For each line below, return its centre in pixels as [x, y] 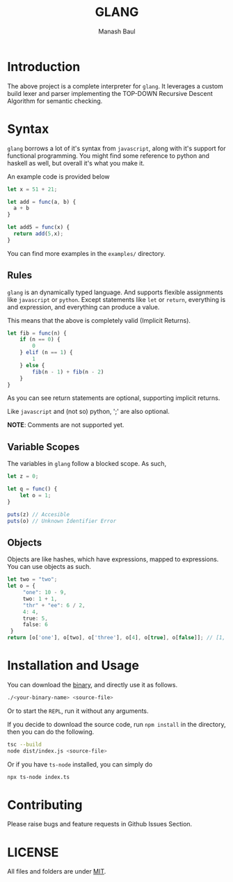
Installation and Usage [73, 666]
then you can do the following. [51, 732]
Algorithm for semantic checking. [55, 101]
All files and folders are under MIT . [57, 872]
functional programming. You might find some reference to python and [109, 155]
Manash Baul [117, 31]
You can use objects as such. [49, 567]
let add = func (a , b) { [42, 202]
